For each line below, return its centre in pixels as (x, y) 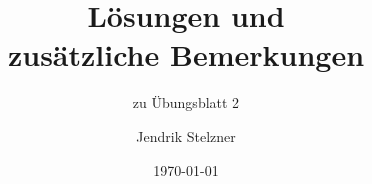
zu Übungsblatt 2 (186, 102)
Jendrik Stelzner (186, 135)
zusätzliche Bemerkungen (186, 54)
